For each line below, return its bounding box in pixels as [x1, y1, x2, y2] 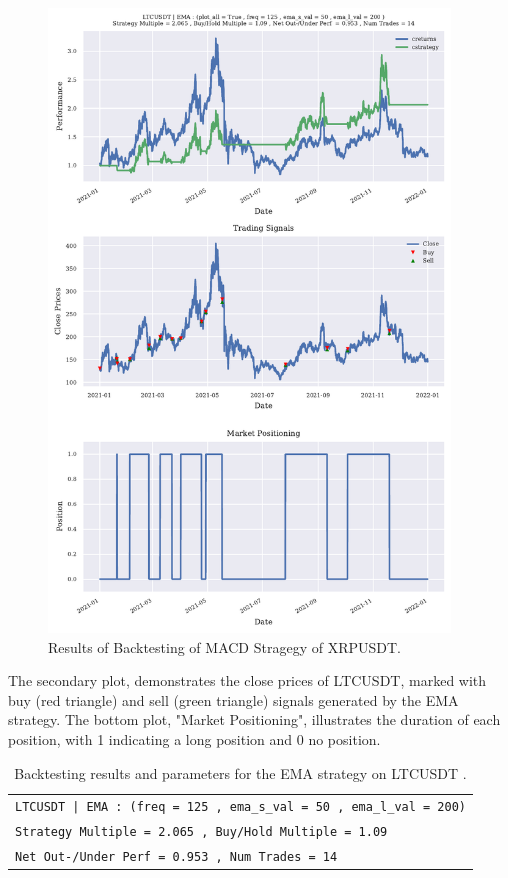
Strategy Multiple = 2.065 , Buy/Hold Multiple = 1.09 [15, 825, 388, 840]
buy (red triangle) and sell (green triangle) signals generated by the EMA [8, 689, 459, 710]
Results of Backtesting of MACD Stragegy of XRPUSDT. [48, 636, 401, 657]
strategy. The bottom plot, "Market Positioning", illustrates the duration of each [8, 709, 501, 730]
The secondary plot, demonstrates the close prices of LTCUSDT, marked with [8, 670, 487, 691]
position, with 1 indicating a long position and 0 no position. [8, 728, 381, 749]
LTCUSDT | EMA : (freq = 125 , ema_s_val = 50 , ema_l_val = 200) [15, 800, 467, 815]
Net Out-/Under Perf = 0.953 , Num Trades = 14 [15, 850, 338, 865]
